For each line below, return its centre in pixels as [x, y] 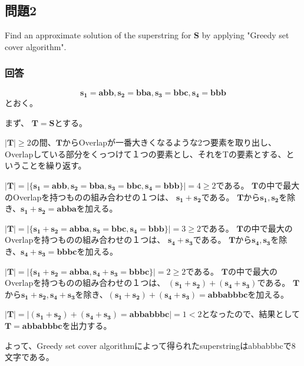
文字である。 [29, 357]
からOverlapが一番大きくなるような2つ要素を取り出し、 [169, 142]
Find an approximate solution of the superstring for [98, 35]
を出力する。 [87, 325]
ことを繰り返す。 [54, 165]
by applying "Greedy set [245, 35]
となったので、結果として [251, 314]
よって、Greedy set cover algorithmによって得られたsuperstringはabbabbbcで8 [150, 345]
